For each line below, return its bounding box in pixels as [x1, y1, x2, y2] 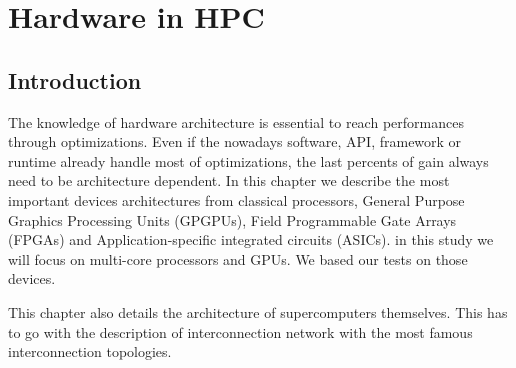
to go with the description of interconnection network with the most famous [8, 321, 473, 342]
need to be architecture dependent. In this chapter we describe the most [8, 170, 450, 191]
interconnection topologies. [8, 341, 172, 362]
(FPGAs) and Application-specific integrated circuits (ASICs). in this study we [8, 229, 494, 250]
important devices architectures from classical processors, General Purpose [8, 189, 465, 210]
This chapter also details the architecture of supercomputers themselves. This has [8, 301, 508, 322]
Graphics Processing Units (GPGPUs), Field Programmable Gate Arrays [8, 209, 457, 230]
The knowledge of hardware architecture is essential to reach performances [8, 111, 464, 132]
